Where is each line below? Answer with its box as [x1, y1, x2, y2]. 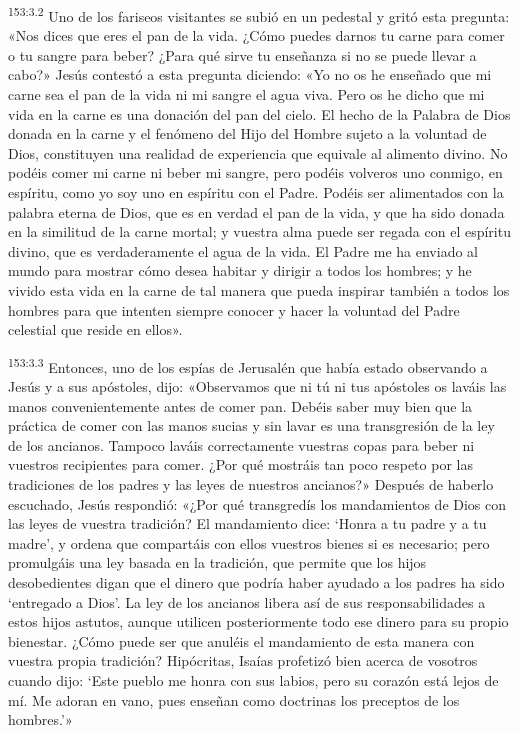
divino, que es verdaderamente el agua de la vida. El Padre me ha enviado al [8, 240, 478, 261]
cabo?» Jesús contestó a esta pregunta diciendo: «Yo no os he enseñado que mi [8, 64, 492, 85]
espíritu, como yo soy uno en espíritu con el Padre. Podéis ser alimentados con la [8, 182, 504, 202]
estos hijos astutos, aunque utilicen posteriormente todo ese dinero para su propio [8, 611, 509, 632]
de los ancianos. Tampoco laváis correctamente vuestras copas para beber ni [8, 434, 475, 455]
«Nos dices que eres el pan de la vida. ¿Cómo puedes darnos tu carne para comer [8, 25, 505, 46]
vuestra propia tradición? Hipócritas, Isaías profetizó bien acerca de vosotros [8, 650, 478, 671]
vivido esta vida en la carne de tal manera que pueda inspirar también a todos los [8, 279, 510, 300]
